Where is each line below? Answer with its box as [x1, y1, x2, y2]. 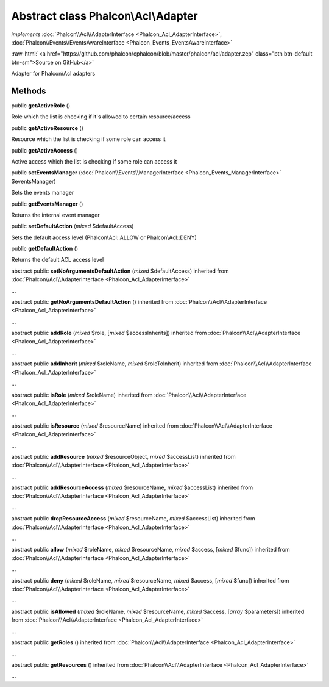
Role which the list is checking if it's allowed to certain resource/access [11, 113, 191, 120]
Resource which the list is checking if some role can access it [11, 135, 166, 143]
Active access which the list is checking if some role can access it [11, 157, 177, 165]
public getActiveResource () [11, 124, 83, 131]
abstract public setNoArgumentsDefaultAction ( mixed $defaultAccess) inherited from [11, 267, 229, 275]
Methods [11, 85, 46, 96]
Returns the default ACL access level [11, 256, 104, 264]
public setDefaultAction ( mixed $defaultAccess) [11, 223, 134, 230]
